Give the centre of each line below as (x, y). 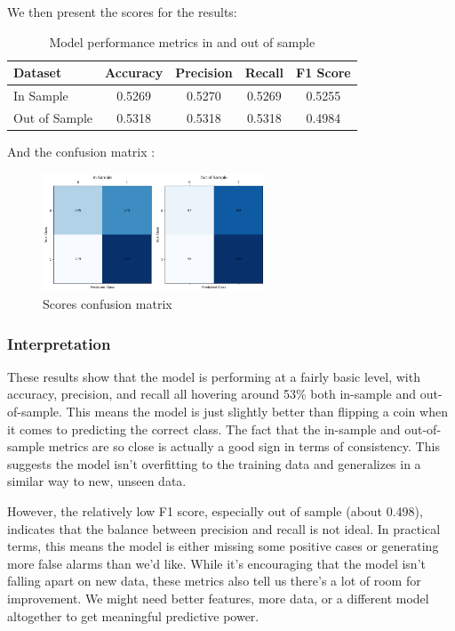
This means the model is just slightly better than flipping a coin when (257, 412)
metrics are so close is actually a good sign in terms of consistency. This (244, 446)
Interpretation (59, 343)
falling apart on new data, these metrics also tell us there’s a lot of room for (214, 581)
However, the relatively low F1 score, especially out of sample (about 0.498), (215, 511)
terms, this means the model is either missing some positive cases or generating (223, 546)
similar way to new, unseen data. (97, 481)
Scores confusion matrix (108, 304)
